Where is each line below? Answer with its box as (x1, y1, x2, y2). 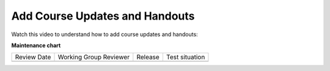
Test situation (166, 53, 205, 61)
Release (136, 53, 160, 61)
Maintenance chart (11, 42, 61, 49)
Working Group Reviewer (57, 53, 130, 61)
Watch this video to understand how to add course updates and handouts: (11, 31, 198, 38)
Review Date (15, 53, 51, 61)
